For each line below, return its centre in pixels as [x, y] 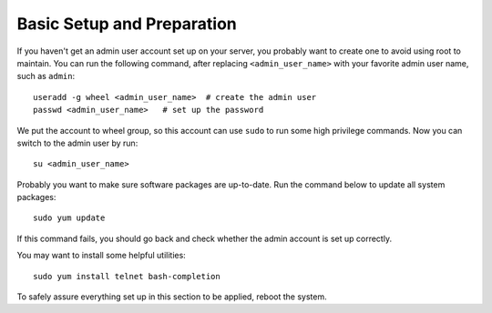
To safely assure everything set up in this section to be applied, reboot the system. [172, 297]
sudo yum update [69, 218]
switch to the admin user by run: [77, 143]
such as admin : [46, 76]
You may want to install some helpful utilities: [101, 256]
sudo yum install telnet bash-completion [127, 276]
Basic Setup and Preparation [127, 24]
